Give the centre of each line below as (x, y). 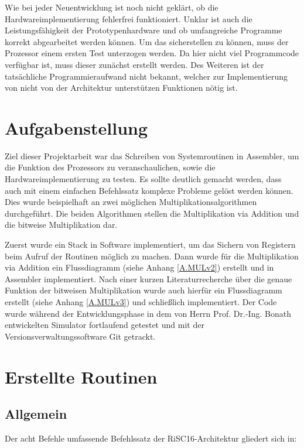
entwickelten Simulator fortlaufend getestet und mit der (105, 325)
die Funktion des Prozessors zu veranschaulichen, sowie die (110, 167)
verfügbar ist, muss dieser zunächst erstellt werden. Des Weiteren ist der (134, 64)
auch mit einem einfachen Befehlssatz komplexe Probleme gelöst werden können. (149, 190)
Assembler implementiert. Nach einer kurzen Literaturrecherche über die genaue (148, 278)
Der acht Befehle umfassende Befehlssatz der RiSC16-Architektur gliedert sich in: (151, 438)
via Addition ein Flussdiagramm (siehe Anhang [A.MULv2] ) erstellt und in (139, 267)
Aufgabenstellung (76, 127)
